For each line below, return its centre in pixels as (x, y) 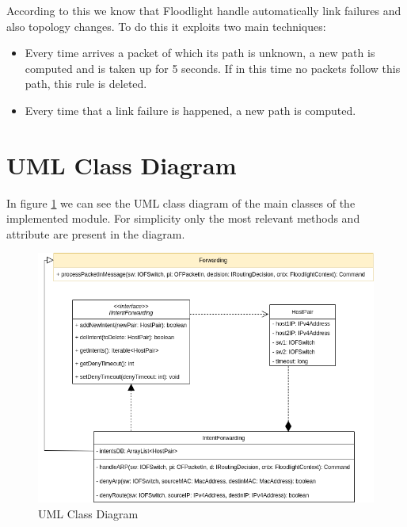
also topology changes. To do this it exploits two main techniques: (166, 26)
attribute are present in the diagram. (96, 233)
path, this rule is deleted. (86, 84)
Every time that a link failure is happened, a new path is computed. (190, 110)
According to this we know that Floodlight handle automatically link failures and (204, 10)
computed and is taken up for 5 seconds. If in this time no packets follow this (213, 68)
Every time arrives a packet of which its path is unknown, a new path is (200, 53)
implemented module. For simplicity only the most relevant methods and (183, 218)
